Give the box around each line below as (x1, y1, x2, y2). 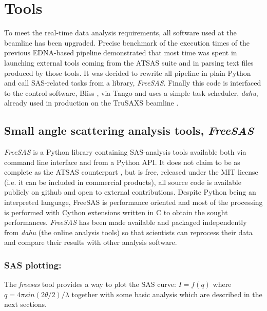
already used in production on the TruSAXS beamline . (4, 97, 179, 108)
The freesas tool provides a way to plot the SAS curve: (4, 279, 176, 289)
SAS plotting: (4, 258, 62, 271)
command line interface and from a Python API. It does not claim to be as (4, 156, 240, 167)
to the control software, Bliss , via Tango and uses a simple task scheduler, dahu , (4, 87, 258, 98)
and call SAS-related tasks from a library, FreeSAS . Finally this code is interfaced (4, 77, 261, 88)
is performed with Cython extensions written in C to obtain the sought (4, 206, 228, 217)
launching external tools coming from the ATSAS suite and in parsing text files (4, 57, 254, 68)
